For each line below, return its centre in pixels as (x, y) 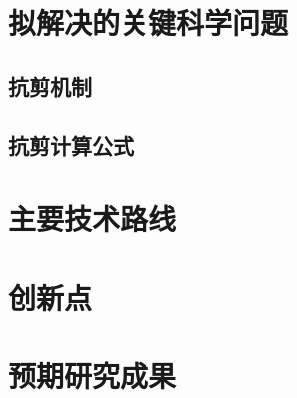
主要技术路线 (92, 218)
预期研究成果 (92, 374)
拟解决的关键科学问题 (148, 22)
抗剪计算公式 (71, 144)
